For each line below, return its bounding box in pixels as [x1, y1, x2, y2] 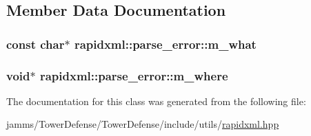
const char [6, 35, 65, 52]
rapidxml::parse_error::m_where [39, 67, 228, 84]
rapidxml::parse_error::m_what [74, 35, 257, 52]
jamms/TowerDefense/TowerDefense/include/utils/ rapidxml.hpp [6, 117, 279, 131]
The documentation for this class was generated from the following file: [6, 93, 306, 108]
